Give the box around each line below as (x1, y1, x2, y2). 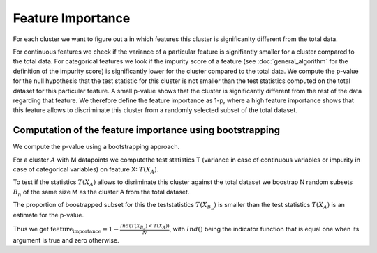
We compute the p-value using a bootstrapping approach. (13, 143, 180, 151)
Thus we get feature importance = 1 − (13, 224, 119, 235)
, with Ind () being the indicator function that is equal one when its (169, 224, 360, 233)
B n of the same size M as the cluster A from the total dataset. (13, 187, 190, 198)
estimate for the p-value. (13, 211, 84, 220)
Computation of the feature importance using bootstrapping (13, 124, 281, 136)
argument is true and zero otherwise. (13, 236, 119, 244)
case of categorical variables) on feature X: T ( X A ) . (13, 164, 159, 175)
